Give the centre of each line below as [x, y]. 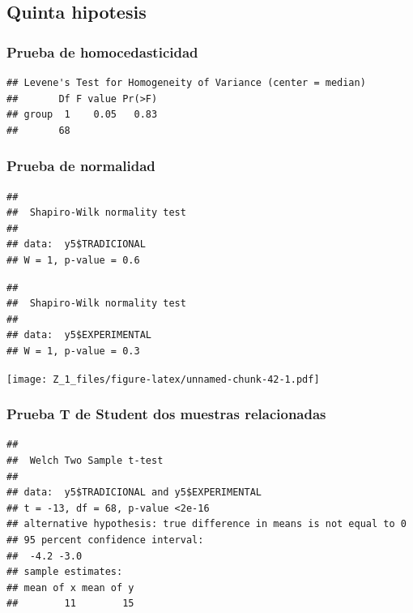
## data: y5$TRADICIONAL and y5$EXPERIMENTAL [134, 493]
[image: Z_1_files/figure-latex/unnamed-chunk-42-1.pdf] [163, 379]
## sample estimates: [65, 572]
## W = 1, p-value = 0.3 [73, 351]
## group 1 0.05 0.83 [82, 115]
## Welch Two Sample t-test [85, 461]
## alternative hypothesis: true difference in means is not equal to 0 [206, 524]
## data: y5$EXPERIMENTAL [79, 335]
